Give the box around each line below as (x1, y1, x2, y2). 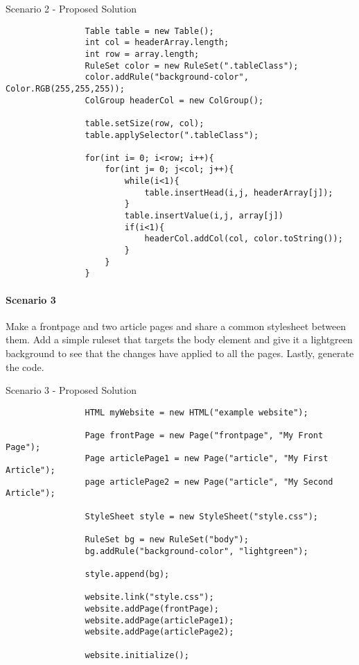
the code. (6, 359, 44, 374)
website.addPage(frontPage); (85, 603, 219, 614)
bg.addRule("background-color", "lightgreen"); (85, 546, 308, 556)
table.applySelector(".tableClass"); (85, 130, 259, 140)
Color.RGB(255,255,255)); (6, 83, 125, 94)
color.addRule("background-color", (85, 72, 249, 83)
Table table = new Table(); (85, 26, 214, 36)
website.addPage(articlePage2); (85, 627, 234, 637)
